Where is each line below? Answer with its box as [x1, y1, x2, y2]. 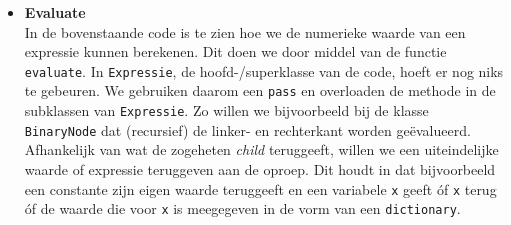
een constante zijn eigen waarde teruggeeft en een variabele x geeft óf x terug [24, 178, 497, 199]
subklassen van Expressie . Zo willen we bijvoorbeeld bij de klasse [24, 100, 429, 121]
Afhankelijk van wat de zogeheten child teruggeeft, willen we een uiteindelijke [24, 139, 499, 160]
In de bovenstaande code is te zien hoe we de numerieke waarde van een [24, 21, 466, 42]
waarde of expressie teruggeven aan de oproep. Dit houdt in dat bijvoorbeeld [24, 159, 496, 179]
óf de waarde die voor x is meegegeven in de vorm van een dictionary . [24, 198, 461, 219]
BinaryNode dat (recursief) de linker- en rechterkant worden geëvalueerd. [24, 119, 471, 140]
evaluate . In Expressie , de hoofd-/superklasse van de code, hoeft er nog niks [24, 60, 504, 81]
